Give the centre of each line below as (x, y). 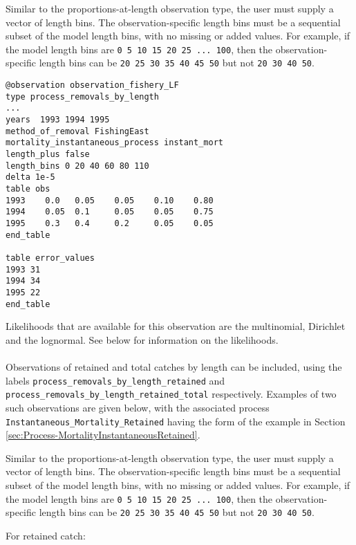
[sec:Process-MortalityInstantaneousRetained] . (103, 435)
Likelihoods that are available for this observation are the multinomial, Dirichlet (176, 326)
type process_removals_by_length (82, 96)
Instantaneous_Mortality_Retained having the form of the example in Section (176, 421)
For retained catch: (46, 535)
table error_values (50, 258)
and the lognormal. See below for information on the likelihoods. (142, 339)
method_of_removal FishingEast (77, 131)
